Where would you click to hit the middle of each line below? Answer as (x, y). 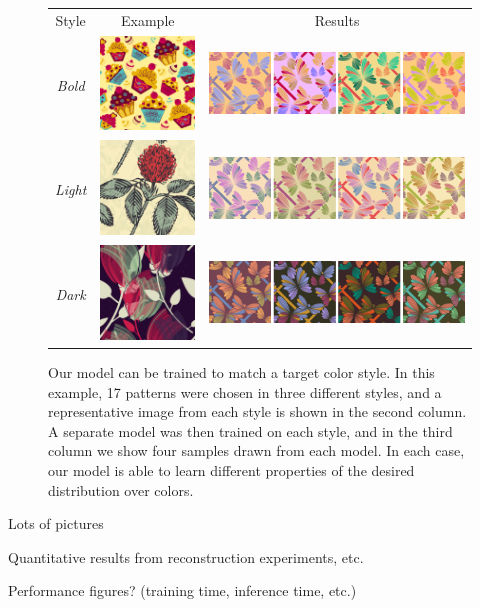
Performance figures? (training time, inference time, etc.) (182, 590)
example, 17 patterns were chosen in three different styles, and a (245, 391)
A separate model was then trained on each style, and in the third (250, 430)
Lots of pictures (56, 523)
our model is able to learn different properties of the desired (231, 469)
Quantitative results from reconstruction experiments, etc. (186, 556)
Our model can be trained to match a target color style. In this (241, 371)
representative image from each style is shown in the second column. (257, 411)
